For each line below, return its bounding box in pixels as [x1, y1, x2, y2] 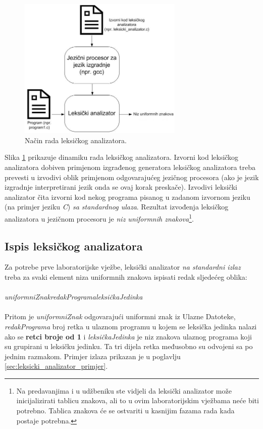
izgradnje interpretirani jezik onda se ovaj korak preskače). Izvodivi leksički [5, 182, 237, 192]
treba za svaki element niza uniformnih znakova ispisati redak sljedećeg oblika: [5, 271, 247, 282]
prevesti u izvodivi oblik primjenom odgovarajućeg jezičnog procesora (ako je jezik [5, 171, 259, 182]
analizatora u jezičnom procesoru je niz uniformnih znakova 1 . [5, 211, 194, 224]
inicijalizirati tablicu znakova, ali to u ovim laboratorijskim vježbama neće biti [16, 395, 259, 406]
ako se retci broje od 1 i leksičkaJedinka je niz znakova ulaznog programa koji [5, 331, 252, 341]
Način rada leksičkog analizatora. [25, 135, 127, 145]
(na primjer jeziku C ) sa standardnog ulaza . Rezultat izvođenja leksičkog [5, 201, 229, 212]
